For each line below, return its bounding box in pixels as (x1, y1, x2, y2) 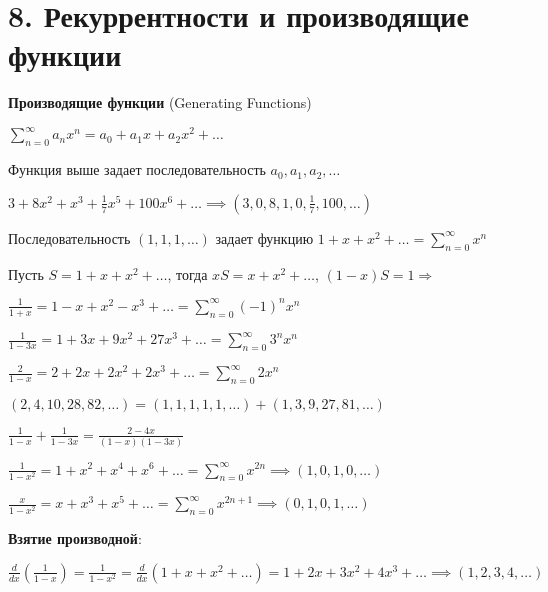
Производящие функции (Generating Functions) (8, 92, 312, 113)
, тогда (167, 263, 208, 284)
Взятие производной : (8, 528, 142, 549)
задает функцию (215, 227, 314, 248)
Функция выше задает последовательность (8, 159, 266, 180)
